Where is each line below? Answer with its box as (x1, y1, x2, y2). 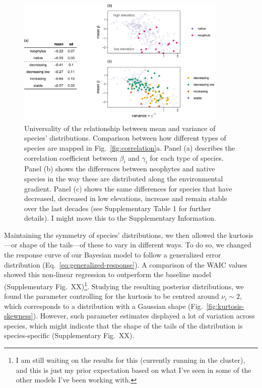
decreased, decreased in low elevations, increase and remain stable (24, 193, 227, 204)
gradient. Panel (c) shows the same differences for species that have (24, 183, 232, 193)
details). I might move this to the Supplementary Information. (24, 213, 216, 223)
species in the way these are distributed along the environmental (24, 173, 223, 183)
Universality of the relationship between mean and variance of (24, 122, 216, 133)
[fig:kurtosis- (206, 300, 244, 311)
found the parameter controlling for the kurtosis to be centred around (4, 291, 219, 301)
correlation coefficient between (24, 152, 117, 163)
